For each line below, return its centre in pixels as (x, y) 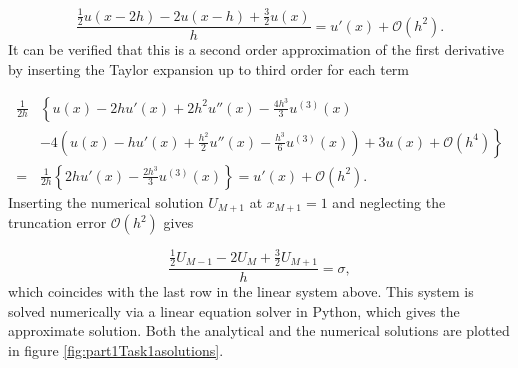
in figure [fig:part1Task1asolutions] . (116, 349)
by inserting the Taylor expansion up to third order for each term (209, 68)
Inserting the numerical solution (106, 201)
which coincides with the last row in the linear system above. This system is (241, 291)
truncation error (57, 222)
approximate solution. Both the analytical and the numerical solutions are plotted (259, 330)
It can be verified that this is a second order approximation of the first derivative (256, 49)
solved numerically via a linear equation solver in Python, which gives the (234, 310)
